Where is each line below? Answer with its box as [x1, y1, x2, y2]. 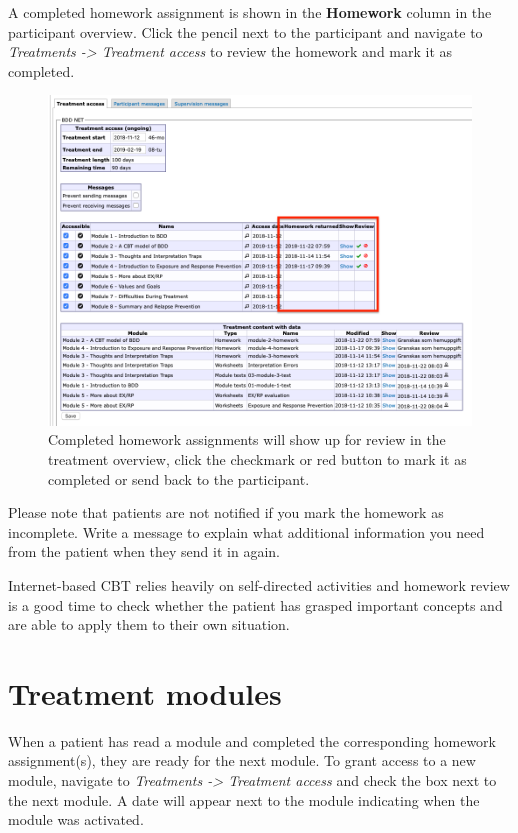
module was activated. [8, 809, 144, 830]
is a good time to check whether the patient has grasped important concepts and [8, 594, 503, 615]
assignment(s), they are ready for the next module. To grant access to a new [8, 750, 476, 771]
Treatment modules [8, 672, 282, 713]
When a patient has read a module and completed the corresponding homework [8, 730, 496, 751]
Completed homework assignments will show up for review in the [48, 429, 446, 450]
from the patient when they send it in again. [8, 541, 280, 562]
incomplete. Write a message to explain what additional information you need [8, 521, 485, 542]
